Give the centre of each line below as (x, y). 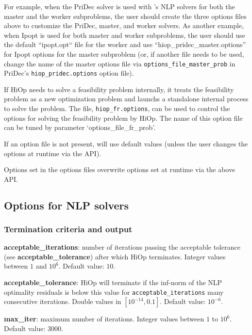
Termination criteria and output (68, 229)
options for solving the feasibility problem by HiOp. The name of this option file (123, 118)
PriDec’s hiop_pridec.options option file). (69, 73)
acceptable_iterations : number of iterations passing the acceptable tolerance (122, 247)
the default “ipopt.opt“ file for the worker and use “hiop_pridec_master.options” (125, 44)
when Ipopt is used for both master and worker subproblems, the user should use (125, 35)
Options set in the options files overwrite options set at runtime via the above (120, 169)
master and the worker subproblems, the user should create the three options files (125, 16)
